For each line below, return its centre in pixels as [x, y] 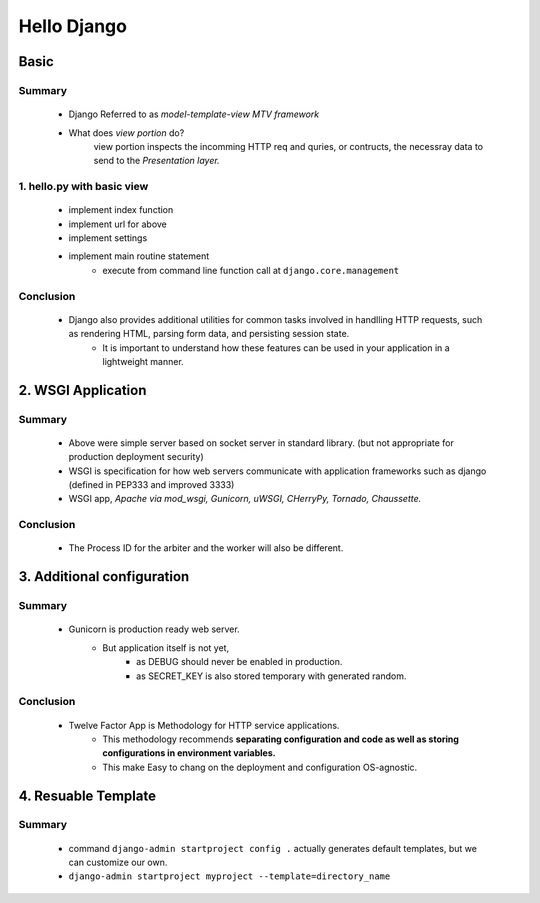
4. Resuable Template [87, 795]
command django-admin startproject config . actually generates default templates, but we [272, 848]
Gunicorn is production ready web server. [154, 629]
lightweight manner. [143, 361]
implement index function [121, 210]
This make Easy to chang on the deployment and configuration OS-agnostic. [260, 767]
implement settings [108, 238]
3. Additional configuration [104, 576]
